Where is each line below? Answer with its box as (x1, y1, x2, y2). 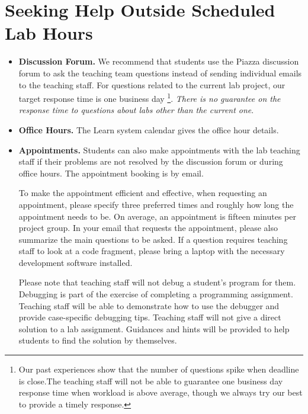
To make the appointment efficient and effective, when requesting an (18, 187, 267, 199)
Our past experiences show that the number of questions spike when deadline (18, 363, 299, 376)
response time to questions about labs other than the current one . (18, 104, 254, 116)
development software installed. (18, 256, 133, 268)
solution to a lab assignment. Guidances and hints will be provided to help (18, 322, 290, 335)
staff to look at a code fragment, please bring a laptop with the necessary (18, 245, 285, 257)
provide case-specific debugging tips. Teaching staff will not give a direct (18, 311, 281, 323)
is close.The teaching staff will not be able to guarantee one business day (18, 374, 283, 387)
